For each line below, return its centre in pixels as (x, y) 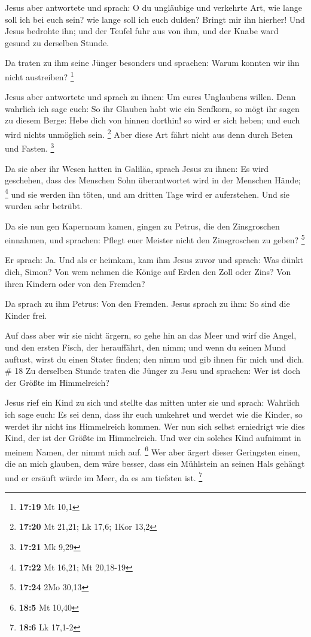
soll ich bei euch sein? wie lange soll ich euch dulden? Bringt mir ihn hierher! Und (155, 19)
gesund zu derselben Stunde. (57, 42)
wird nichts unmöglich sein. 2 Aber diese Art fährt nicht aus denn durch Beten (149, 133)
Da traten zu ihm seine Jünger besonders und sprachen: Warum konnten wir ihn (152, 63)
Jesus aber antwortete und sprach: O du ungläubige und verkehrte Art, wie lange (153, 7)
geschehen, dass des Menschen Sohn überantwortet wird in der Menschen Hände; (153, 180)
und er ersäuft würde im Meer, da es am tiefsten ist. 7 (104, 476)
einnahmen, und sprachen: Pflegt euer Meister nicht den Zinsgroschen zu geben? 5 (155, 239)
